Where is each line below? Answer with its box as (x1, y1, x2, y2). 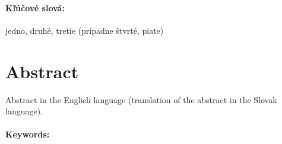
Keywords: (5, 128, 50, 140)
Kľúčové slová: (5, 1, 65, 14)
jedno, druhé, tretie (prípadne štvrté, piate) (5, 24, 164, 36)
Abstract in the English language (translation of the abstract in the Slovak (5, 93, 277, 105)
